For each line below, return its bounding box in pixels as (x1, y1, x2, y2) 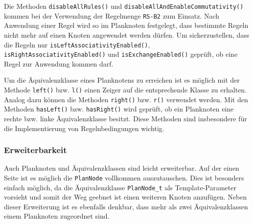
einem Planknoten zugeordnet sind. (4, 211, 110, 221)
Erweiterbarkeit (4, 144, 67, 156)
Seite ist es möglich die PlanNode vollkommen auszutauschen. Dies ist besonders (4, 172, 244, 182)
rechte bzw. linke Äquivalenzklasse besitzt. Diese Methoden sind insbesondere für (4, 113, 247, 123)
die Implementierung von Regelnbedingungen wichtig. (4, 123, 164, 133)
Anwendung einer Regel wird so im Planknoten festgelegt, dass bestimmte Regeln (4, 20, 249, 30)
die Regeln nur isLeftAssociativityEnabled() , (4, 39, 150, 49)
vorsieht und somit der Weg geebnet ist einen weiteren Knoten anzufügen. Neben (4, 192, 247, 202)
